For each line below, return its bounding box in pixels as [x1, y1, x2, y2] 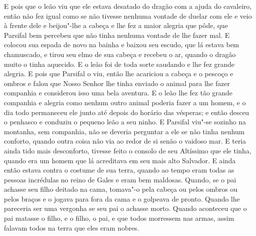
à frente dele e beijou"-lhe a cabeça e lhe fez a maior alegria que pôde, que [4, 20, 228, 30]
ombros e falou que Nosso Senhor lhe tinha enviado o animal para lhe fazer [4, 78, 230, 88]
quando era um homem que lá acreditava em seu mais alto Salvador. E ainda [4, 155, 236, 165]
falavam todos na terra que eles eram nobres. [4, 222, 139, 233]
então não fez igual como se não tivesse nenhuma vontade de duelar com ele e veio [4, 10, 252, 21]
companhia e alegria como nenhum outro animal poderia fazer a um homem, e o [4, 97, 246, 107]
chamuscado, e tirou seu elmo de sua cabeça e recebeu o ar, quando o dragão [4, 49, 236, 59]
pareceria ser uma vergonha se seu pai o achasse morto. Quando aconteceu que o [4, 203, 247, 213]
